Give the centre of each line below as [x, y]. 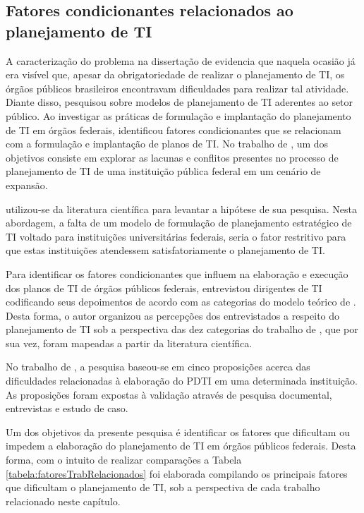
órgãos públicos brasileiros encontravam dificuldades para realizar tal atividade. [177, 88]
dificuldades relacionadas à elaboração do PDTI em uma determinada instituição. [182, 381]
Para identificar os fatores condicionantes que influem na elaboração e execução [177, 273]
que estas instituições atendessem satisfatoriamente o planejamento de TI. [165, 250]
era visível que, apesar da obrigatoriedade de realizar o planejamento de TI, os [175, 74]
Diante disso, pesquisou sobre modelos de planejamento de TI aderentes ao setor [180, 102]
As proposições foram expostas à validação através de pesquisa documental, [169, 394]
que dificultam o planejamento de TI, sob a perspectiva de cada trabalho [163, 487]
